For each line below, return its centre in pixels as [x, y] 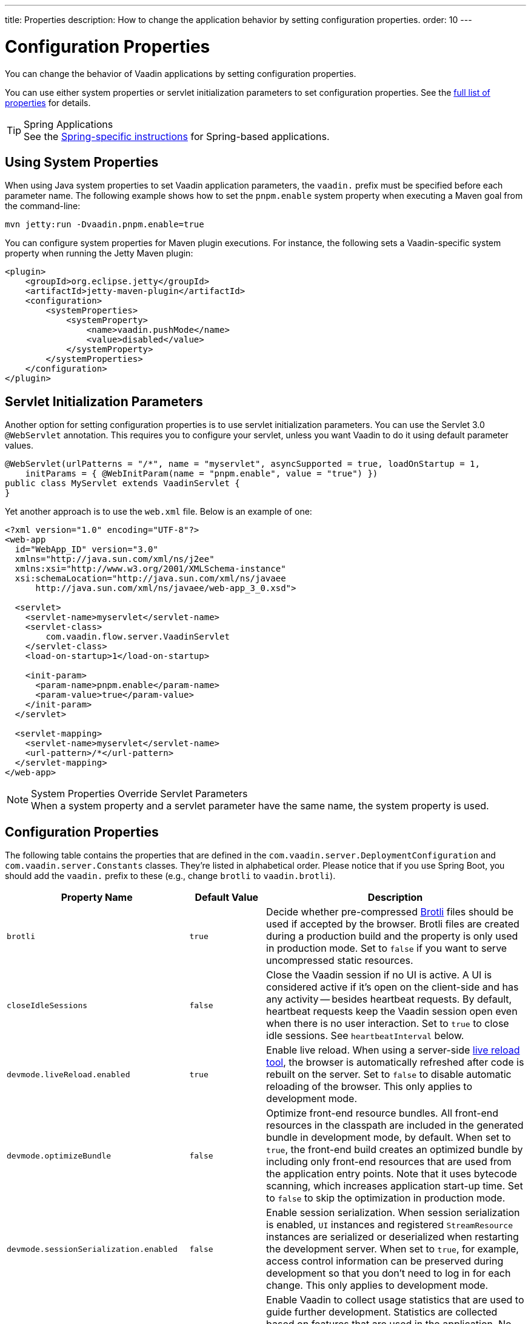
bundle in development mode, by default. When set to [389, 1138]
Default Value [227, 898]
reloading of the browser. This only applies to [369, 1087]
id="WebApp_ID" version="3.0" [86, 550]
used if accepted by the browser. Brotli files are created [393, 924]
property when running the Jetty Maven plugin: [99, 253]
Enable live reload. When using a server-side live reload [393, 1050]
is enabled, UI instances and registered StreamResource [390, 1225]
